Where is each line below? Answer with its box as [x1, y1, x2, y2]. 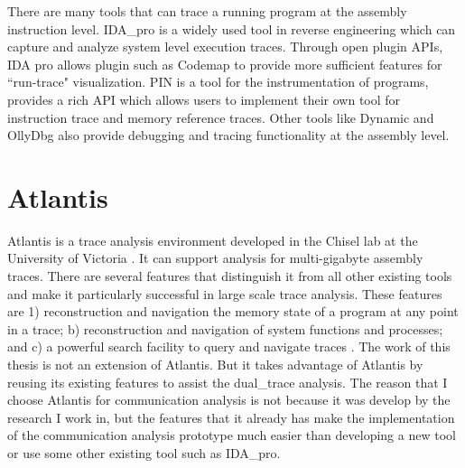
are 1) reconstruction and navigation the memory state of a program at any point [7, 302, 459, 321]
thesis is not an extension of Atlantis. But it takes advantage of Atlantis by [7, 355, 423, 374]
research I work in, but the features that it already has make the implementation [7, 407, 455, 426]
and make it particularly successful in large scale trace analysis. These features [7, 284, 442, 303]
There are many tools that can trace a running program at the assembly [7, 2, 407, 20]
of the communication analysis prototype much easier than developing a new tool [7, 426, 456, 445]
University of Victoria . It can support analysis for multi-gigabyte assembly [7, 248, 423, 267]
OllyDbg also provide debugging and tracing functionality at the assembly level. [7, 126, 450, 145]
